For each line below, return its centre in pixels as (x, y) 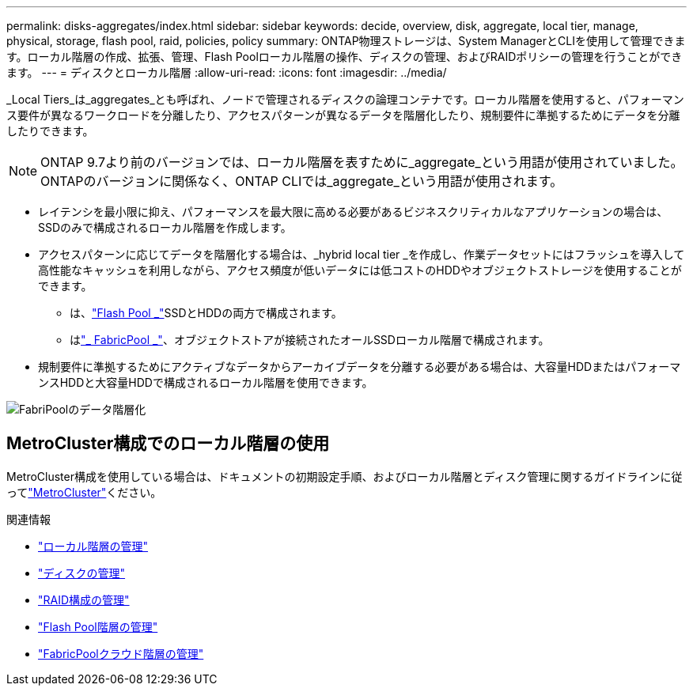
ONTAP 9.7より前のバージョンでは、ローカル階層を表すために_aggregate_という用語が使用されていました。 (362, 162)
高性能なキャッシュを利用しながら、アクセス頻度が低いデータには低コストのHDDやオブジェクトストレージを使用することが (360, 270)
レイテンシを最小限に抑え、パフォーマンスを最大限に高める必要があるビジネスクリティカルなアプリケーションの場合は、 (353, 212)
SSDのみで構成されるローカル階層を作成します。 (165, 227)
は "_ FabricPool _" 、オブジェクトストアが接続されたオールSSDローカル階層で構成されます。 (310, 340)
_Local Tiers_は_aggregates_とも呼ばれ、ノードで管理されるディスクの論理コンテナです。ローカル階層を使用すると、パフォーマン (345, 99)
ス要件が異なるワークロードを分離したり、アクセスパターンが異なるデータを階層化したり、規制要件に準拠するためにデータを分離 (343, 115)
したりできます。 (50, 131)
